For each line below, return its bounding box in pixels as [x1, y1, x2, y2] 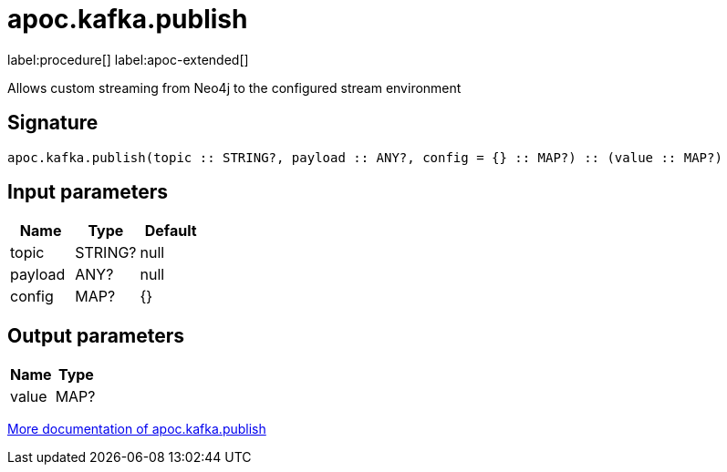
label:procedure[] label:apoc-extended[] [7, 51, 249, 67]
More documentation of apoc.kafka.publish [7, 421, 266, 437]
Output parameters [7, 323, 184, 347]
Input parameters [7, 180, 169, 204]
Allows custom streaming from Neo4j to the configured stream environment [7, 79, 462, 96]
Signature [7, 111, 99, 135]
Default [144, 221, 197, 241]
